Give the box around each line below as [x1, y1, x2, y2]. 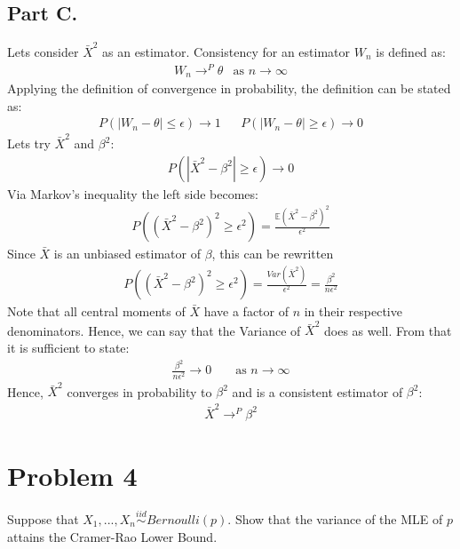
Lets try [7, 134, 51, 153]
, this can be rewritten [211, 244, 334, 263]
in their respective [304, 302, 402, 321]
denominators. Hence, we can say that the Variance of [7, 321, 301, 339]
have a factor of [203, 302, 289, 321]
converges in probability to [67, 382, 212, 401]
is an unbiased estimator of [53, 244, 201, 263]
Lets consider [7, 42, 79, 60]
